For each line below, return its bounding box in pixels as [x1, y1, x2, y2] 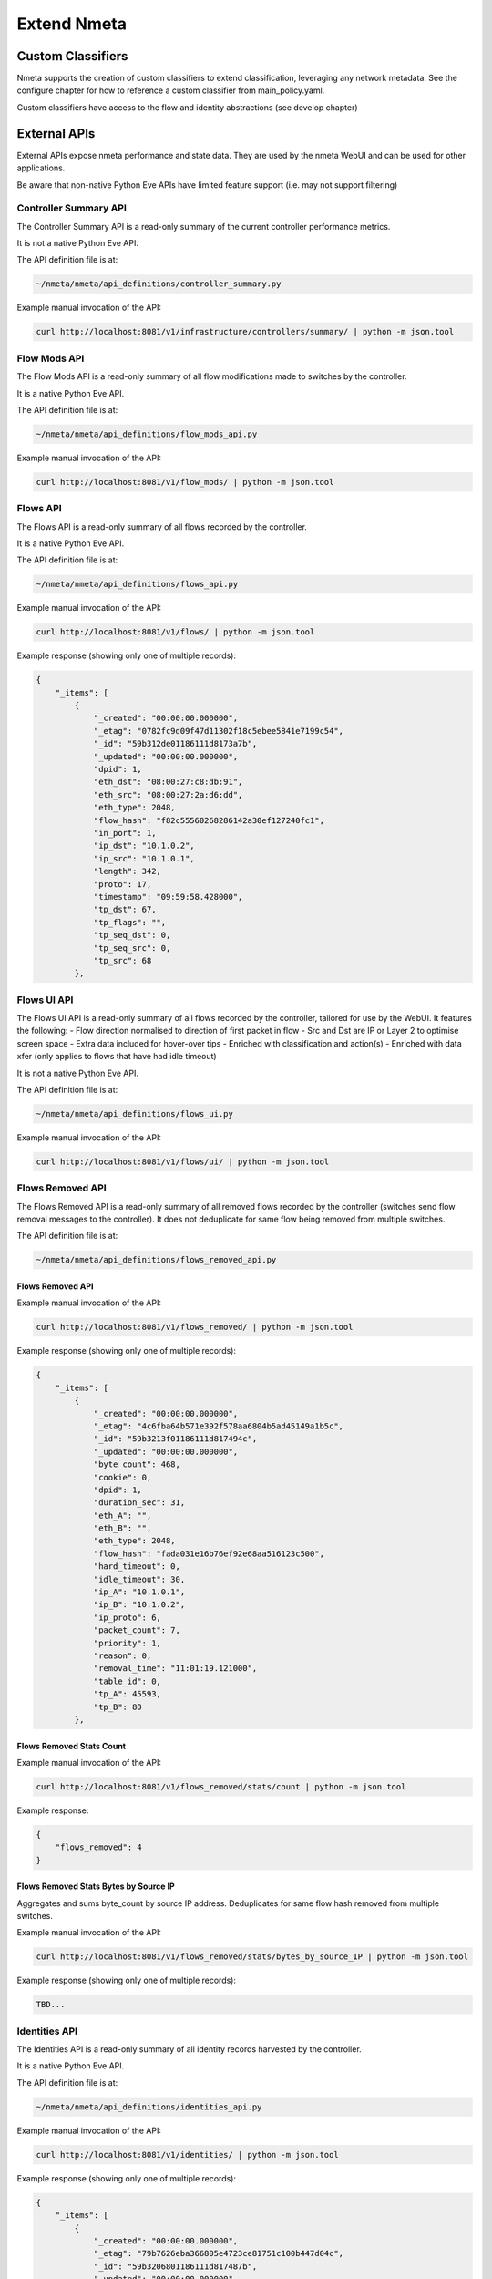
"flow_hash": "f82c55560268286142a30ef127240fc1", [93, 815, 325, 825]
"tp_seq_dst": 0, [93, 930, 171, 941]
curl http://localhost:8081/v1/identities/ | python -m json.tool [36, 2150, 339, 2160]
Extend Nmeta [16, 14, 128, 34]
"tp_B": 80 [93, 1701, 143, 1712]
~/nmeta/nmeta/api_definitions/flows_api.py [36, 579, 239, 590]
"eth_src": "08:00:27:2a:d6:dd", [93, 789, 243, 799]
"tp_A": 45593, [93, 1689, 161, 1699]
